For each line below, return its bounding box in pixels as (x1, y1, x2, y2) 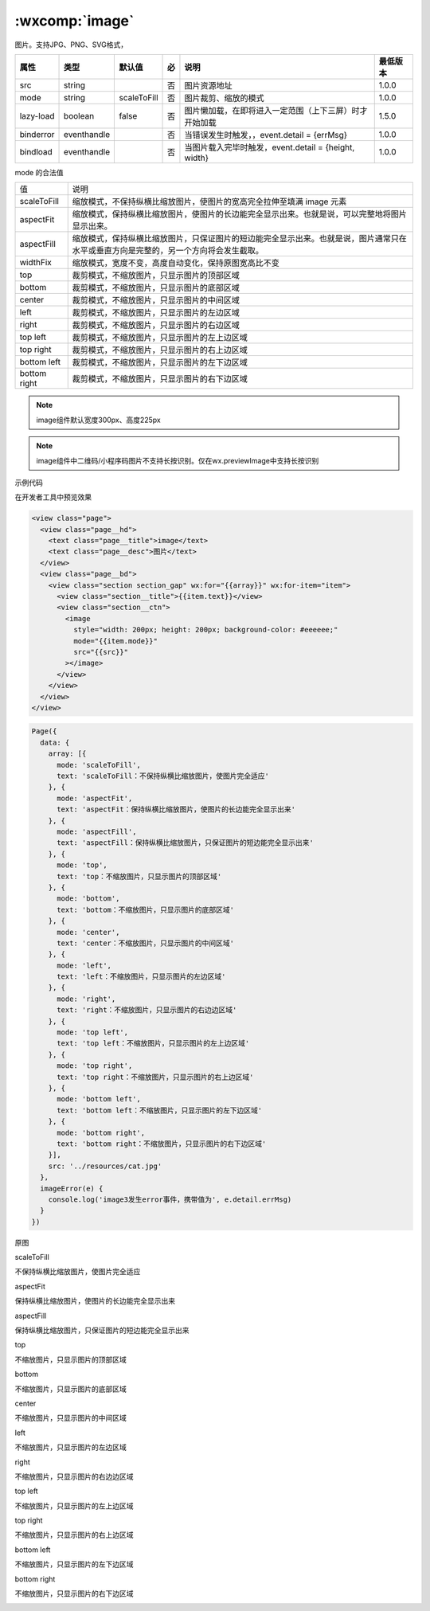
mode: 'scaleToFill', (57, 761, 141, 769)
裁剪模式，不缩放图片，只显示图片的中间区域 (72, 295, 240, 306)
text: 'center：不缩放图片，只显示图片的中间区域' (57, 938, 235, 948)
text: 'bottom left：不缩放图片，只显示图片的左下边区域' (57, 1105, 263, 1115)
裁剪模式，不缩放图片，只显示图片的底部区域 (72, 283, 240, 294)
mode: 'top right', (57, 1062, 133, 1070)
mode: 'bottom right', (57, 1128, 146, 1137)
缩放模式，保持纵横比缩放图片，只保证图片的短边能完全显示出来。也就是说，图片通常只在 (72, 233, 408, 244)
